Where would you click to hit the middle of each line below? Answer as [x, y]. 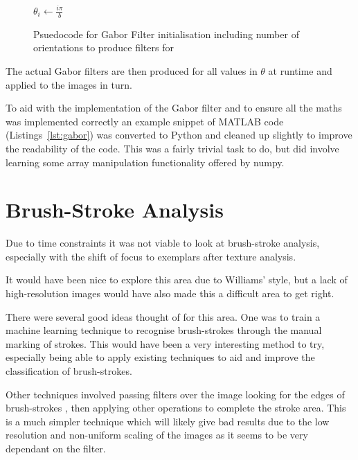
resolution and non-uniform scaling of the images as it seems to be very [157, 435]
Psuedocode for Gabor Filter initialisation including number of [166, 34]
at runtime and [300, 71]
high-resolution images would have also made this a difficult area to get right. [170, 293]
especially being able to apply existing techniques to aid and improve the [160, 357]
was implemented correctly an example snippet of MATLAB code [145, 121]
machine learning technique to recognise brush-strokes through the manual [164, 330]
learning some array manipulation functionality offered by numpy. [145, 162]
